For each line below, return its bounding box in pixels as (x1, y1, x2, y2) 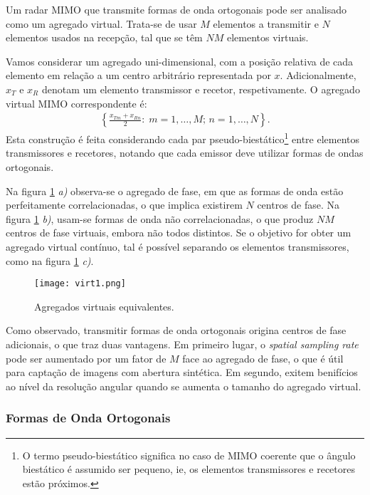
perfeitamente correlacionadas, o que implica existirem (6, 197, 243, 212)
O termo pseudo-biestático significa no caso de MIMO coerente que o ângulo (22, 447, 356, 462)
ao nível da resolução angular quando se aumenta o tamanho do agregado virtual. (6, 378, 361, 393)
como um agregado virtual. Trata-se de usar (6, 16, 197, 31)
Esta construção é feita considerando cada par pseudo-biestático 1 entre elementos (6, 130, 360, 146)
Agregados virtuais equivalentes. (34, 298, 174, 313)
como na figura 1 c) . (6, 253, 94, 268)
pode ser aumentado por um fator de (6, 350, 166, 365)
